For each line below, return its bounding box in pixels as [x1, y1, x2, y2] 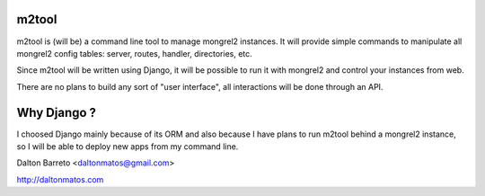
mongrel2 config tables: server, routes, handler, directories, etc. [16, 48, 253, 58]
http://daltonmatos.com [16, 174, 104, 184]
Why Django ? [16, 104, 97, 120]
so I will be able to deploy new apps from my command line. [16, 140, 239, 152]
